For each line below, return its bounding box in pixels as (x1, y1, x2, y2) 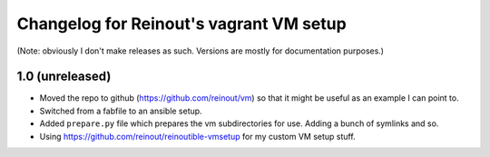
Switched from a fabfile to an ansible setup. (39, 105, 203, 116)
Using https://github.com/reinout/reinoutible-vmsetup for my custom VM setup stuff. (39, 131, 356, 142)
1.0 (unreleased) (16, 69, 112, 84)
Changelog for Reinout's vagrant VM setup (16, 14, 347, 34)
